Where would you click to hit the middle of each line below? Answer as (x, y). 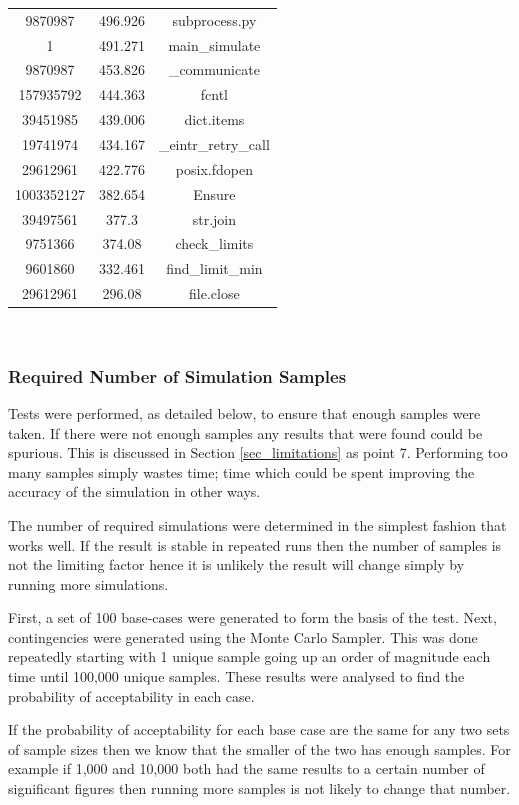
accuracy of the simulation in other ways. (134, 491)
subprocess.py (214, 19)
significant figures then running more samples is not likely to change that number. (259, 788)
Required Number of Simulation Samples (177, 375)
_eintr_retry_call (214, 143)
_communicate (214, 69)
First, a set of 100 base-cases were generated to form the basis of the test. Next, (252, 617)
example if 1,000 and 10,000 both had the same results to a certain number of (246, 768)
